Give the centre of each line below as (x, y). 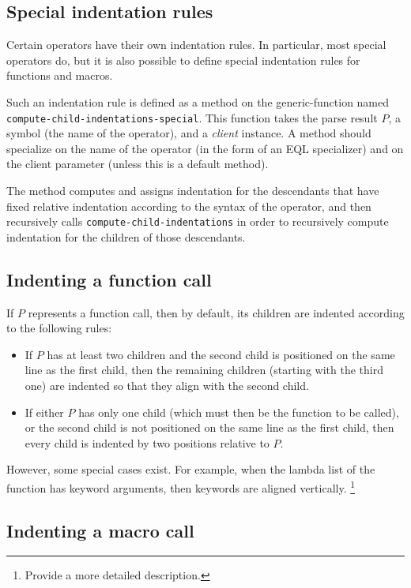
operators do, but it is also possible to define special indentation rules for (183, 60)
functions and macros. (60, 75)
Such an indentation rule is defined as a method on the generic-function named (198, 101)
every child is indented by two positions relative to (147, 442)
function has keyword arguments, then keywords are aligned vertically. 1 (181, 487)
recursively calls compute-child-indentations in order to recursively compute (198, 221)
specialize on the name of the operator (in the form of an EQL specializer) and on (205, 148)
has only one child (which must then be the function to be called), (239, 412)
